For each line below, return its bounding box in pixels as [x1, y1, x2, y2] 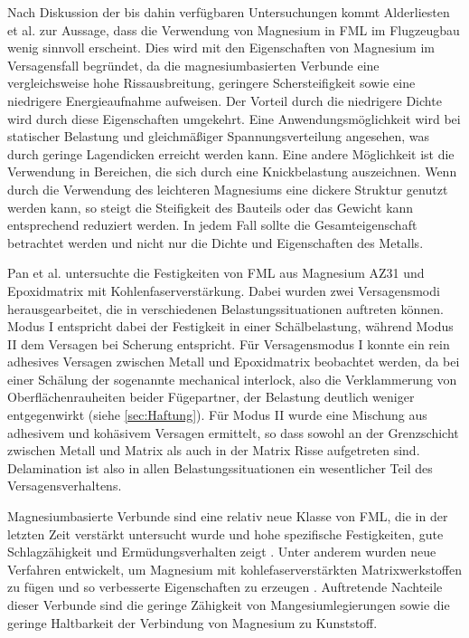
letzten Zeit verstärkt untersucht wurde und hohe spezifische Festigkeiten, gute [7, 524, 444, 543]
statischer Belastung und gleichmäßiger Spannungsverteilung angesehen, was [7, 127, 430, 146]
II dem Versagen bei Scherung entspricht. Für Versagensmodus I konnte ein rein [7, 334, 450, 353]
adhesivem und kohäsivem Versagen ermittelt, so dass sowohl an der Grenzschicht [7, 423, 459, 442]
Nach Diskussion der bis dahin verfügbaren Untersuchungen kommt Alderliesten [7, 3, 450, 21]
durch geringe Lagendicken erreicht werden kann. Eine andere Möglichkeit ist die [7, 144, 455, 163]
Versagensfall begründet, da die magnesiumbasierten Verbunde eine [7, 55, 380, 74]
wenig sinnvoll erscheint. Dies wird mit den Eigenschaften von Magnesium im [7, 38, 435, 57]
